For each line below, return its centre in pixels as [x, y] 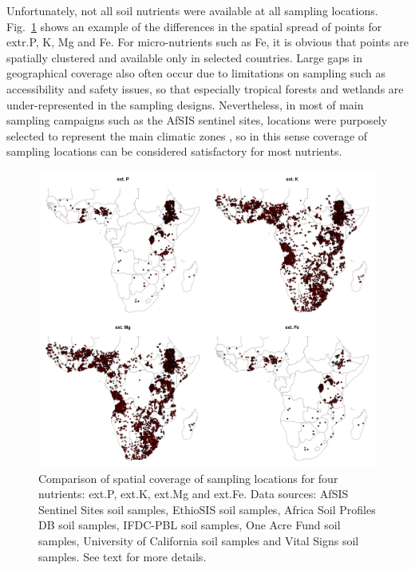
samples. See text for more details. [123, 556]
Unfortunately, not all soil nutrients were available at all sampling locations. [192, 10]
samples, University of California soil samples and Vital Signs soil [199, 540]
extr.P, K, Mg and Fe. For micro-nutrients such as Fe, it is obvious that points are [207, 42]
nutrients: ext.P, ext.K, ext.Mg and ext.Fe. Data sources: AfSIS [194, 494]
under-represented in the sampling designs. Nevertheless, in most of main [185, 104]
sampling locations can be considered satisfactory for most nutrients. [174, 151]
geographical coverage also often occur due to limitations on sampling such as [196, 73]
